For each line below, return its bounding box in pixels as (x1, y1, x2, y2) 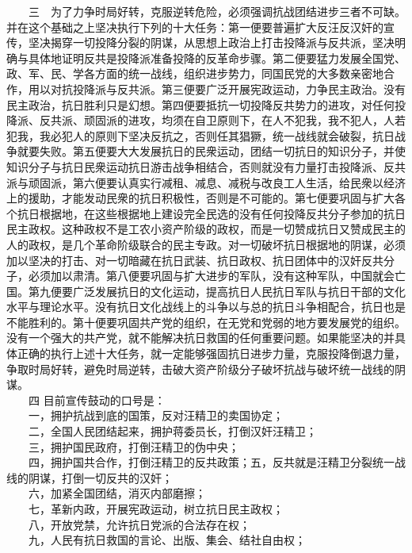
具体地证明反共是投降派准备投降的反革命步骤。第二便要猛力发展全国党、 (28, 49, 406, 66)
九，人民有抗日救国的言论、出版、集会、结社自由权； (28, 532, 306, 548)
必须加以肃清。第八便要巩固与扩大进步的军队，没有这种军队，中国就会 (28, 267, 395, 284)
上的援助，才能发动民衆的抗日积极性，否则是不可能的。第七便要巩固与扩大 (6, 190, 395, 206)
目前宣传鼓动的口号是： (43, 391, 166, 408)
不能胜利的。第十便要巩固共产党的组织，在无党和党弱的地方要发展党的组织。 (6, 313, 406, 330)
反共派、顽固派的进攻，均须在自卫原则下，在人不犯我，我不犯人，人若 (39, 112, 406, 129)
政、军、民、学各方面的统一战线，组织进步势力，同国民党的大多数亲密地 (6, 65, 383, 82)
